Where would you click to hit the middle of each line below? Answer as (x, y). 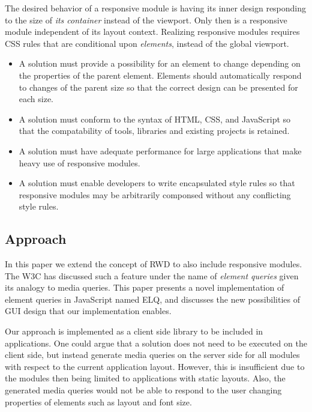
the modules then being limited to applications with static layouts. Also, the (145, 378)
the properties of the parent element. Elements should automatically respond (160, 75)
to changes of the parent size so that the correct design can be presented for (158, 87)
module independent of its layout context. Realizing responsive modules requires (152, 32)
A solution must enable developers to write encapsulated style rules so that (157, 183)
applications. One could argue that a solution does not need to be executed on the (156, 343)
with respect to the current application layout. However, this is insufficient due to (155, 366)
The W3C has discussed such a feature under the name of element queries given (152, 275)
